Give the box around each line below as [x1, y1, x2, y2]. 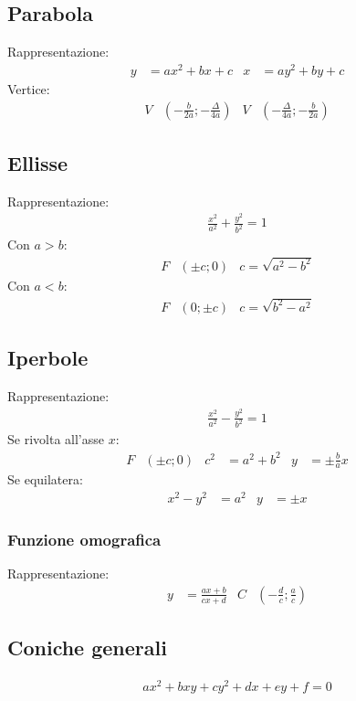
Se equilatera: [7, 470, 83, 489]
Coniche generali [7, 633, 167, 662]
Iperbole [7, 344, 89, 372]
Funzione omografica [7, 528, 162, 551]
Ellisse [7, 148, 68, 176]
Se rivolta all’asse [7, 430, 104, 449]
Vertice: [7, 79, 50, 98]
